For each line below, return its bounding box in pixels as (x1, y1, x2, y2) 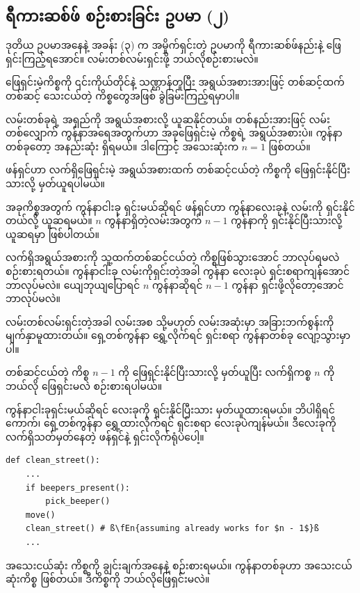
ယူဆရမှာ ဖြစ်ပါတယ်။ (6, 226, 99, 241)
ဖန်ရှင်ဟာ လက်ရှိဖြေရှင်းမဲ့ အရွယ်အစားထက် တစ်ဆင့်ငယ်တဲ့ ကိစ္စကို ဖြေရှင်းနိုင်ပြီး (6, 162, 350, 177)
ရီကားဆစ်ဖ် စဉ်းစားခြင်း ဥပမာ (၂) (6, 5, 229, 26)
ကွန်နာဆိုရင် (152, 277, 203, 292)
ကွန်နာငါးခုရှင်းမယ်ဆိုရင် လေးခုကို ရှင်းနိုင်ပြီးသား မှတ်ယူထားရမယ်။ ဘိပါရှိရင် (6, 402, 335, 416)
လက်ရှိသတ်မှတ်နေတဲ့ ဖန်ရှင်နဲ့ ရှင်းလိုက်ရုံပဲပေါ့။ (6, 429, 204, 443)
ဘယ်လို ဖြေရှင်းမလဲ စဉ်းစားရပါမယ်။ (6, 379, 163, 393)
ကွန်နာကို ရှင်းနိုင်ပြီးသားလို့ (231, 213, 343, 228)
